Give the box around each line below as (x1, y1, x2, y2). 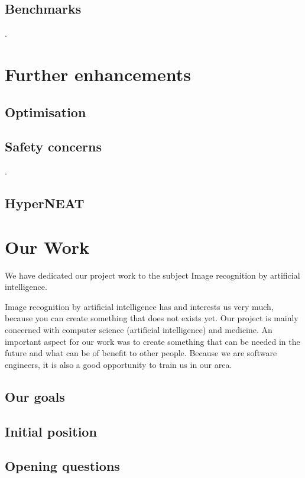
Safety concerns (5, 137, 102, 156)
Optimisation (5, 102, 86, 121)
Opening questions (5, 457, 120, 475)
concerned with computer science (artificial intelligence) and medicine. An (5, 324, 272, 336)
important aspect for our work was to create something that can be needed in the (5, 335, 300, 347)
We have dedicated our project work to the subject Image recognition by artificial (5, 269, 300, 281)
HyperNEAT (5, 194, 85, 212)
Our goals (5, 387, 65, 405)
